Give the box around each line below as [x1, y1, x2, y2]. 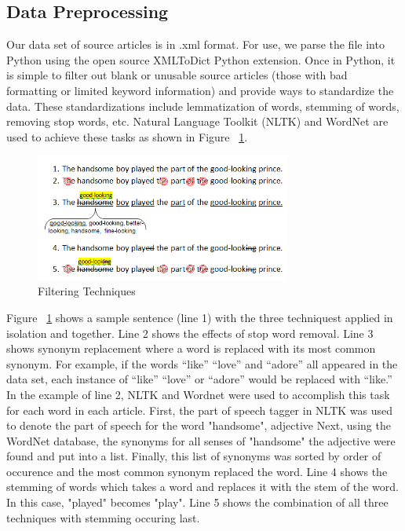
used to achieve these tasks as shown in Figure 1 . [6, 128, 248, 145]
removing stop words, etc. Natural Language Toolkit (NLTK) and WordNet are [6, 113, 389, 130]
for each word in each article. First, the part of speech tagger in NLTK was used [6, 401, 393, 418]
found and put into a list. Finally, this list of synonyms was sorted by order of [6, 448, 381, 464]
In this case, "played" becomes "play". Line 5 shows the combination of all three [6, 494, 389, 511]
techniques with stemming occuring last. [6, 509, 200, 526]
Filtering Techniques [38, 283, 136, 299]
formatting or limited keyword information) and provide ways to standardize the [6, 82, 394, 98]
